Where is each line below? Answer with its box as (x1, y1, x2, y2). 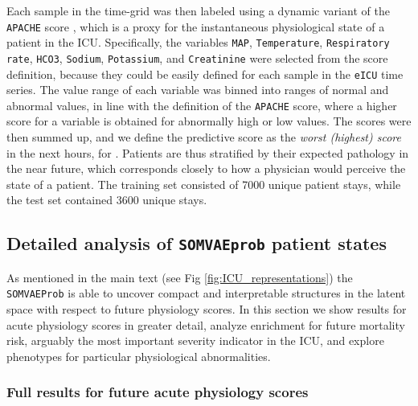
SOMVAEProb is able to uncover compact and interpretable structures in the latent (6, 285, 406, 301)
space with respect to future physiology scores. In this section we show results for (6, 301, 407, 318)
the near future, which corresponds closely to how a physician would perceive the (6, 160, 406, 177)
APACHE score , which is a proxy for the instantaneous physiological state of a (6, 18, 385, 35)
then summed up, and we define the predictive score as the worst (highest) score (6, 129, 401, 146)
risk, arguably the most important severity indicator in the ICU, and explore (6, 332, 384, 349)
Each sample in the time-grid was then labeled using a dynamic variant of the (6, 2, 390, 18)
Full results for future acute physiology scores (6, 382, 309, 402)
